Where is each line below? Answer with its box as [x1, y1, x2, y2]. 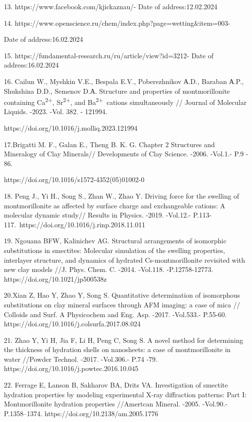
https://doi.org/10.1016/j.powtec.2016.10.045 [4, 363, 139, 373]
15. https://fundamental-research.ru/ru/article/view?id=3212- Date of [4, 50, 214, 60]
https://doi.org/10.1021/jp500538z [4, 273, 107, 284]
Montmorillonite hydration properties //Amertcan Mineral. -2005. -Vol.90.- [4, 399, 228, 409]
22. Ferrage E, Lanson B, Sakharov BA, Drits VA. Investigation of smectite [4, 380, 228, 390]
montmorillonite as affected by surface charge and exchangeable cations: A [4, 200, 225, 210]
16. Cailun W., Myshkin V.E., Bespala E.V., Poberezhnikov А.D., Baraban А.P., [4, 76, 244, 86]
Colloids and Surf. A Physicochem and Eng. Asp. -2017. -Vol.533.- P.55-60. [4, 309, 227, 319]
